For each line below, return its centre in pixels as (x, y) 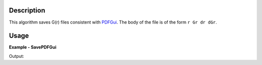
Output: (16, 56)
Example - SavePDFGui (33, 47)
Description (27, 10)
